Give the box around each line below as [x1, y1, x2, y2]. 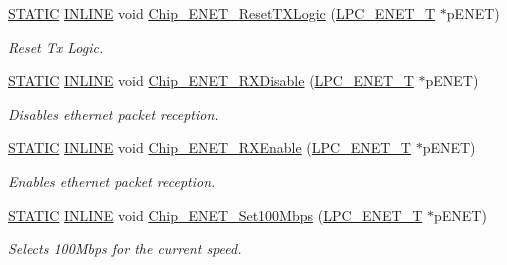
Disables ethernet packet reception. [8, 103, 219, 124]
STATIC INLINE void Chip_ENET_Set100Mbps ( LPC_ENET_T [8, 204, 423, 225]
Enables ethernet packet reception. [8, 170, 216, 191]
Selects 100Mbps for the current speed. [8, 238, 242, 259]
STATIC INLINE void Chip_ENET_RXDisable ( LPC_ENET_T [8, 70, 414, 91]
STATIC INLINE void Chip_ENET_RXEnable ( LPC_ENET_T [8, 137, 411, 158]
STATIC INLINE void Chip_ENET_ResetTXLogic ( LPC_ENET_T [8, 3, 436, 23]
